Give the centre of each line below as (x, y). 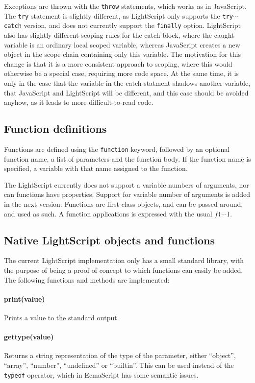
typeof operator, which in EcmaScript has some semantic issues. (101, 374)
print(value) (25, 299)
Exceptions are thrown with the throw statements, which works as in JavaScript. (125, 6)
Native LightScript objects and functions (109, 240)
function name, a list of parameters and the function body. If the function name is (127, 158)
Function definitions (55, 129)
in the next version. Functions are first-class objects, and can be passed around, (124, 203)
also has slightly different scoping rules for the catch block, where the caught (119, 35)
